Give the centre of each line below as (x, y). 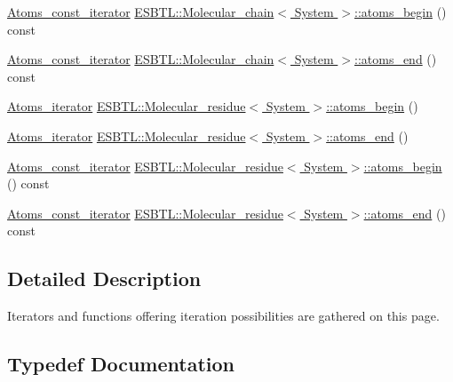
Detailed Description (104, 279)
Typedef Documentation (121, 364)
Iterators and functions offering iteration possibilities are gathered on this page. (223, 316)
